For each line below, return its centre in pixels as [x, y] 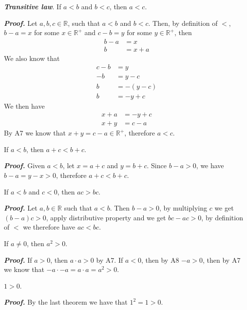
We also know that [32, 58]
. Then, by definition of [183, 23]
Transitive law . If [33, 6]
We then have [24, 106]
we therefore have [49, 227]
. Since [157, 165]
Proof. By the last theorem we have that [66, 302]
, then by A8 [160, 260]
